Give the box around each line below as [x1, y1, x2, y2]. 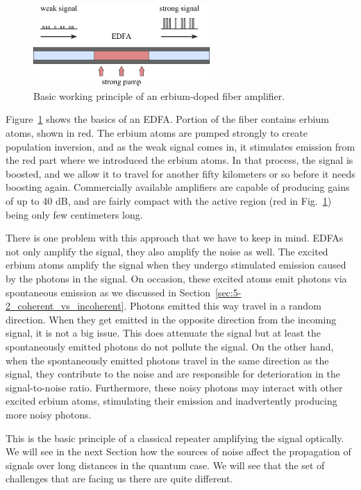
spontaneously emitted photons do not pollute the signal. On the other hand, [6, 339, 334, 353]
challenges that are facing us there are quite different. [6, 471, 233, 486]
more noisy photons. [6, 407, 92, 421]
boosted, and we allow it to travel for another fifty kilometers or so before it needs [6, 166, 355, 180]
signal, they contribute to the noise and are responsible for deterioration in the [6, 366, 341, 381]
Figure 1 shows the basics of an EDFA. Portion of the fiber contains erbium [6, 112, 329, 126]
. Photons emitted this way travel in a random [124, 298, 321, 313]
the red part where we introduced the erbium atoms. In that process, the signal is [6, 153, 353, 167]
